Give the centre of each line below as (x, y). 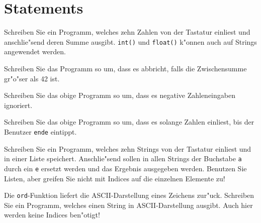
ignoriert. (18, 105)
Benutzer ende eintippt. (40, 131)
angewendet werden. (35, 51)
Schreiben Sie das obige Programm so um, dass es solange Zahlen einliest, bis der (129, 122)
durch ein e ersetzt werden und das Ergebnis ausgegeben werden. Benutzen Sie (125, 168)
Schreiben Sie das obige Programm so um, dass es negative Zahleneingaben (120, 95)
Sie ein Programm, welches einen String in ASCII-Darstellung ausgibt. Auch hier (128, 205)
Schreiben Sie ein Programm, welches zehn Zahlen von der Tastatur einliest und (127, 32)
